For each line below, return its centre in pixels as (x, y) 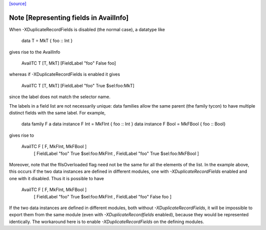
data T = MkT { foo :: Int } (47, 41)
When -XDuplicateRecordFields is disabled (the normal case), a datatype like (87, 29)
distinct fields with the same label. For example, (57, 113)
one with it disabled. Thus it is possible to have (57, 178)
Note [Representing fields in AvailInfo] (69, 18)
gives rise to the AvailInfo (35, 52)
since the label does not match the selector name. (60, 97)
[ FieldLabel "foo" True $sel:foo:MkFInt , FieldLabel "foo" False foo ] (103, 196)
